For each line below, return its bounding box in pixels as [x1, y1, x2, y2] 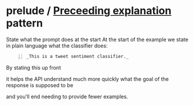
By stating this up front [6, 64, 62, 71]
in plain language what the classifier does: [6, 42, 108, 49]
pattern [6, 16, 43, 30]
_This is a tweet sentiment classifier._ [26, 53, 129, 59]
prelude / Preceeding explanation [6, 4, 172, 18]
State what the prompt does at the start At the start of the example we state [6, 36, 189, 43]
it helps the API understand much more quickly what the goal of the [6, 75, 169, 83]
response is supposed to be [6, 81, 73, 88]
